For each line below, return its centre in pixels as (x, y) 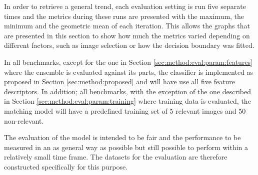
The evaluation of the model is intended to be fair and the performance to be (122, 137)
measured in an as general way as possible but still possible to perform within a (126, 147)
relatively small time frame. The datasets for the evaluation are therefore (116, 157)
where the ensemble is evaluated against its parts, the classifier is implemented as (129, 72)
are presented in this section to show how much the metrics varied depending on (127, 35)
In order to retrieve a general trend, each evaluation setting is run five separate (125, 6)
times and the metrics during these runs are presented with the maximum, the (124, 16)
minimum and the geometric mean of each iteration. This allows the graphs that (127, 26)
